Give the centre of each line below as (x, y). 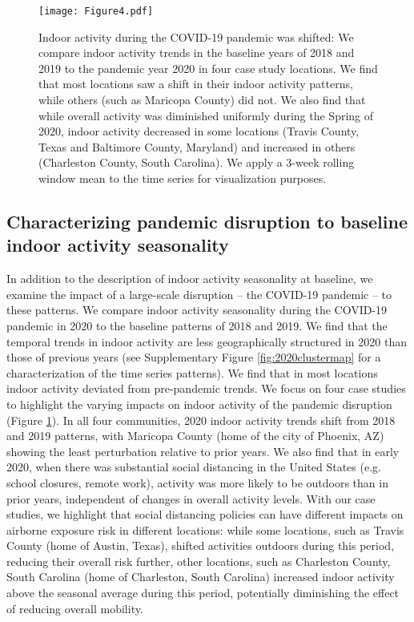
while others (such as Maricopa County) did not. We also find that (202, 100)
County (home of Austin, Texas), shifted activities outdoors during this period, (201, 545)
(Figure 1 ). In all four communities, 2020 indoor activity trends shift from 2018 (201, 420)
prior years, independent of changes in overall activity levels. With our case (191, 498)
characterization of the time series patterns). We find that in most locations (192, 372)
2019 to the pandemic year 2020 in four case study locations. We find (208, 68)
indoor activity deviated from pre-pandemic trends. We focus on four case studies (206, 388)
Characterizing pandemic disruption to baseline (207, 221)
